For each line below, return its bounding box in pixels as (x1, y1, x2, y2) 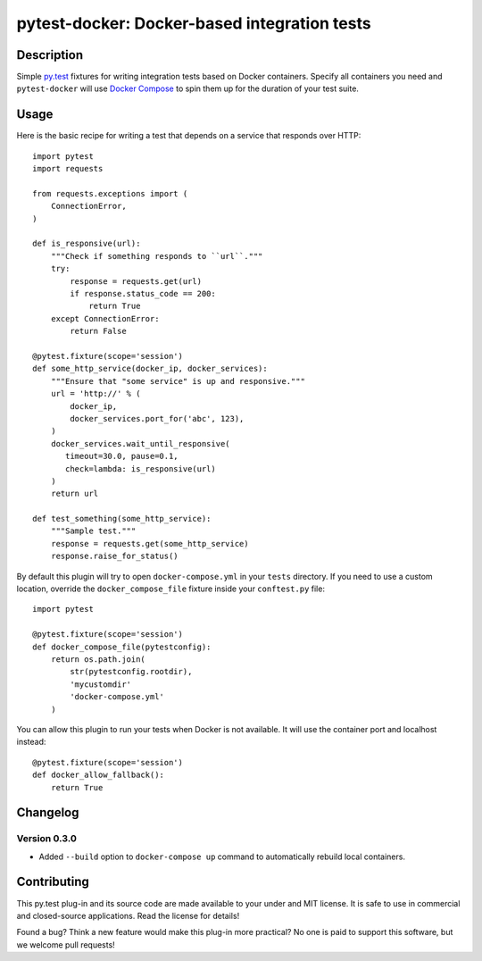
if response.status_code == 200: (70, 288, 216, 299)
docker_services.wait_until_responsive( (50, 439, 231, 448)
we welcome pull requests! (16, 939, 115, 950)
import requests (32, 163, 104, 174)
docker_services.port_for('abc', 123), (70, 414, 245, 423)
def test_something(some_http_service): (32, 514, 212, 524)
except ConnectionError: (50, 313, 160, 323)
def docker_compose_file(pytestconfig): (32, 641, 212, 652)
